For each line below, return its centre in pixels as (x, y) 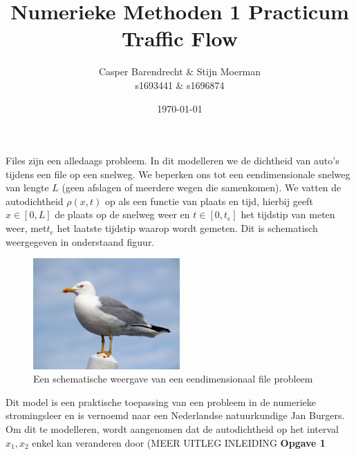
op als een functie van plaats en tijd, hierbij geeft (209, 201)
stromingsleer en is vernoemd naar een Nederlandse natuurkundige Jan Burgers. (175, 415)
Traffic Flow (180, 38)
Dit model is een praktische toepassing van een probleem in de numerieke (161, 401)
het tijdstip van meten (288, 214)
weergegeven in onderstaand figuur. (80, 241)
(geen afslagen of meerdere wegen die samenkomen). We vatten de (202, 187)
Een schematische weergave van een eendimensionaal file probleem (173, 379)
